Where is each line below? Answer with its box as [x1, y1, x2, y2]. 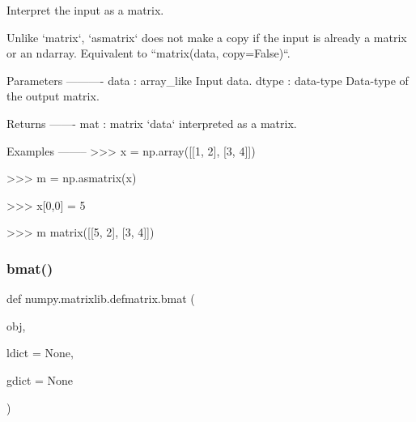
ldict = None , [6, 344, 74, 361]
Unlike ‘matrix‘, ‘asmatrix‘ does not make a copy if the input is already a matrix [6, 28, 407, 45]
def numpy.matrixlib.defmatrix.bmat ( [6, 290, 195, 307]
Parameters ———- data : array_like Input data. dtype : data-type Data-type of [6, 71, 409, 88]
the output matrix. [6, 87, 100, 104]
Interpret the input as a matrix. [6, 2, 164, 18]
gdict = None [6, 371, 74, 388]
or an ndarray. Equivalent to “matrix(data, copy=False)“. [6, 45, 291, 62]
